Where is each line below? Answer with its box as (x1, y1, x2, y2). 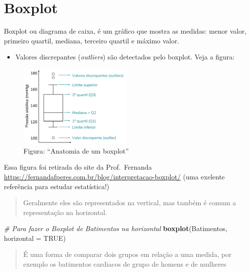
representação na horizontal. (23, 207, 107, 217)
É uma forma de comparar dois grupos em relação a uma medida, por (23, 249, 231, 259)
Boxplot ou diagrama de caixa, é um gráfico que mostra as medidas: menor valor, (4, 26, 247, 36)
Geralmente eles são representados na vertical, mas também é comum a (23, 197, 236, 208)
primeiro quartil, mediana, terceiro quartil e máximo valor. (4, 35, 179, 45)
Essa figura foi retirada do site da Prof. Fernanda (4, 162, 152, 172)
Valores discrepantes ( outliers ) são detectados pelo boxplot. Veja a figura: (15, 52, 235, 62)
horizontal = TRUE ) (4, 233, 66, 243)
